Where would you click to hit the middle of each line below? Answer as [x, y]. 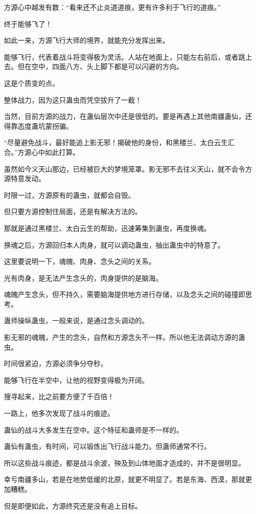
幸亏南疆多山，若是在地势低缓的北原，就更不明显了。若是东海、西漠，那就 [125, 479]
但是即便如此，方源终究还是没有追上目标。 [73, 505]
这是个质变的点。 [32, 83]
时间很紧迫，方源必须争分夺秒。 [56, 363]
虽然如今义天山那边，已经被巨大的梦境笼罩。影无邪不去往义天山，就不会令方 [128, 168]
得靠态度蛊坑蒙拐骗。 [38, 126]
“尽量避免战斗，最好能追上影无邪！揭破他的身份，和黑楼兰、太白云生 [116, 142]
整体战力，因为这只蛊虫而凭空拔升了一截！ [73, 99]
